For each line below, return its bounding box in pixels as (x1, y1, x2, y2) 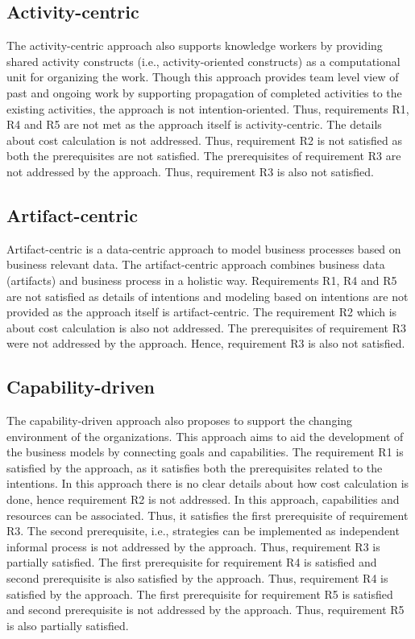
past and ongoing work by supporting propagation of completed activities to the (6, 84, 402, 101)
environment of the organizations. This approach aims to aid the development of (6, 427, 404, 444)
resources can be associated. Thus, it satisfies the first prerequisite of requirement (6, 506, 409, 523)
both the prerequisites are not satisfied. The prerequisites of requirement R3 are (6, 147, 401, 164)
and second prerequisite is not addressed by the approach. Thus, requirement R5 (6, 601, 405, 618)
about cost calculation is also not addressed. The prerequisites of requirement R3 (6, 319, 406, 336)
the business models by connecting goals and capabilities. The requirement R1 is (6, 443, 404, 460)
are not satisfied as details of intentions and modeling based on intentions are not (6, 287, 409, 304)
